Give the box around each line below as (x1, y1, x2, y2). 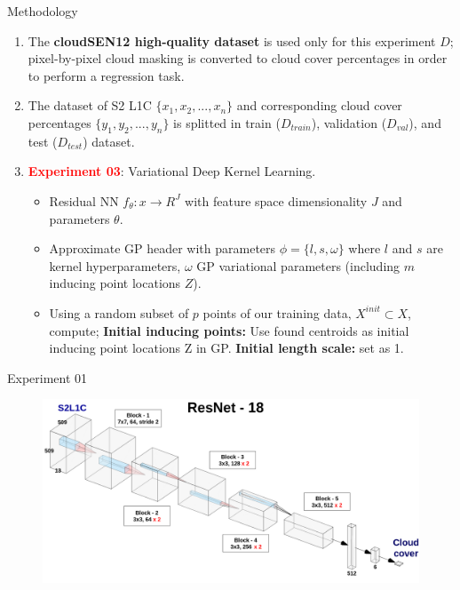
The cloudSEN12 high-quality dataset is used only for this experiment (28, 31, 436, 50)
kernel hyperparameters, (49, 256, 181, 275)
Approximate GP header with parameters (49, 239, 276, 258)
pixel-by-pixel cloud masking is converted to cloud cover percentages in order (28, 49, 448, 68)
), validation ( (311, 113, 387, 132)
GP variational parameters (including (196, 256, 401, 275)
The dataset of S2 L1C (28, 96, 152, 115)
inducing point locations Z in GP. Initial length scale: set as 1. (49, 339, 404, 357)
